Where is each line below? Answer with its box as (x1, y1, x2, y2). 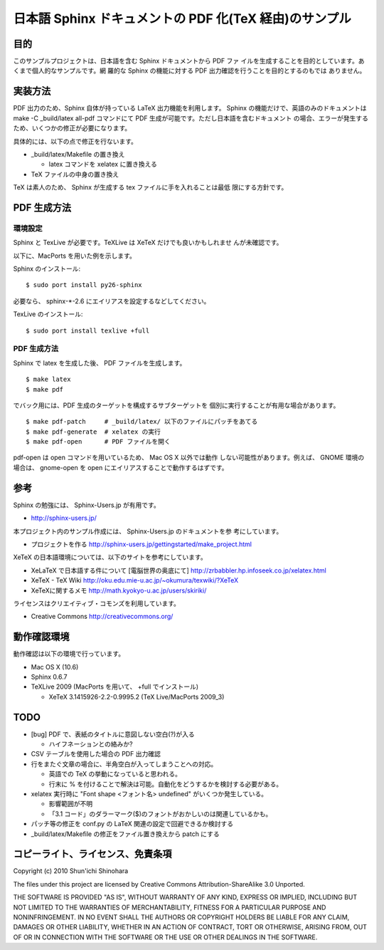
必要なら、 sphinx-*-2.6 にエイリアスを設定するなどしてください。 (13, 296, 210, 306)
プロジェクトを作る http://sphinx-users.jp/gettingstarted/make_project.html (31, 540, 252, 548)
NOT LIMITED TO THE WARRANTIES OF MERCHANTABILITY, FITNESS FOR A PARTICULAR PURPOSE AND (13, 903, 326, 912)
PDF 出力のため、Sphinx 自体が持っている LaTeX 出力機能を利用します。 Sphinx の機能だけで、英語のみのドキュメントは (13, 104, 367, 113)
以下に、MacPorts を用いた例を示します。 (13, 251, 137, 260)
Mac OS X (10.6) (31, 662, 79, 671)
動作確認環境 (13, 631, 70, 643)
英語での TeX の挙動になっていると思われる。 (48, 770, 181, 778)
